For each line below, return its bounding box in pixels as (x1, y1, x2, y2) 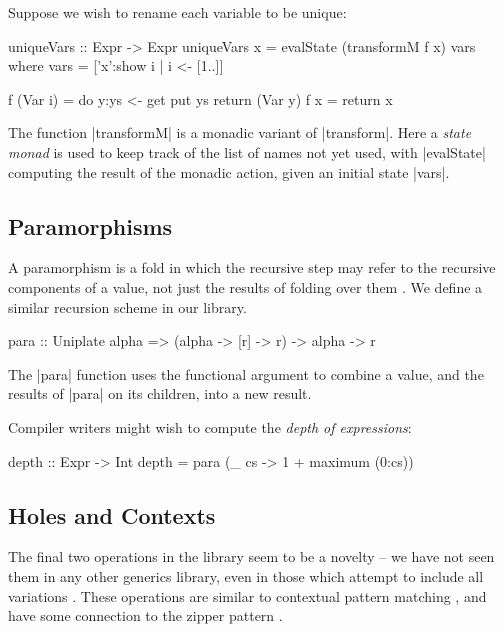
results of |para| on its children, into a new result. (8, 383, 312, 404)
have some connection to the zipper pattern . (8, 605, 283, 626)
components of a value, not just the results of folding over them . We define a (8, 276, 483, 297)
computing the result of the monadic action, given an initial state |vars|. (8, 161, 450, 182)
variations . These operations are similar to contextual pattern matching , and (8, 585, 487, 606)
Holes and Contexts (8, 499, 216, 530)
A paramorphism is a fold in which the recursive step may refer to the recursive (8, 257, 496, 278)
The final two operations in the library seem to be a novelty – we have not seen (8, 546, 495, 567)
